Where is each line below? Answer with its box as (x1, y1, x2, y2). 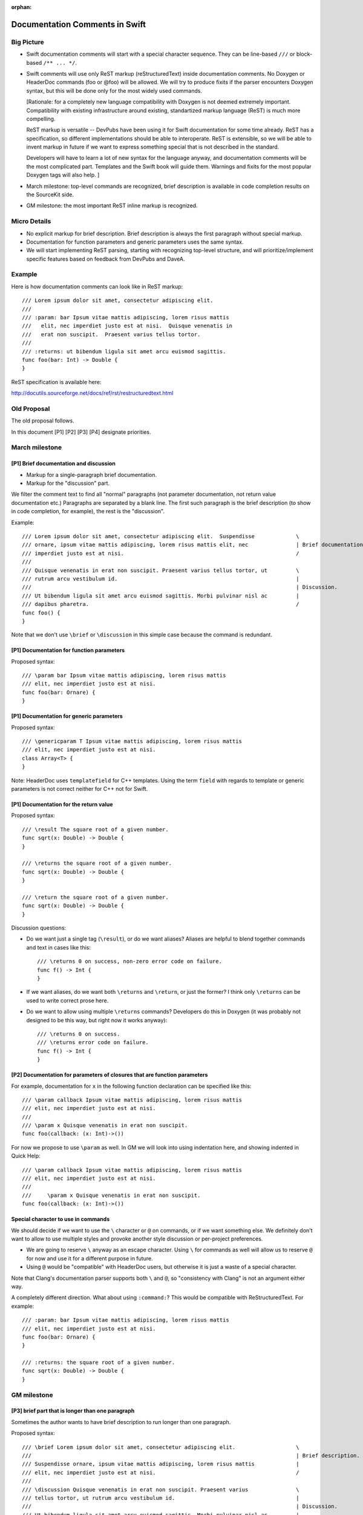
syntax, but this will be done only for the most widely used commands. (26, 87, 203, 94)
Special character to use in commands (11, 1216, 110, 1223)
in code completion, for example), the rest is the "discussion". (11, 508, 165, 515)
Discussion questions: (11, 924, 67, 931)
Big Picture (11, 38, 45, 46)
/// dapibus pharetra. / (22, 601, 299, 608)
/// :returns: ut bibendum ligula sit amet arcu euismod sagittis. (22, 348, 226, 355)
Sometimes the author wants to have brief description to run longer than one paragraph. (11, 1418, 231, 1425)
